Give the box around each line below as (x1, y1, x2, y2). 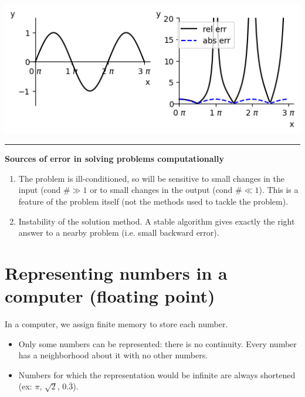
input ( (18, 184, 44, 196)
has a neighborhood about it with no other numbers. (18, 349, 208, 361)
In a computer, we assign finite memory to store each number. (5, 318, 228, 330)
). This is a (259, 184, 299, 196)
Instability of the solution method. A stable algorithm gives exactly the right (18, 215, 295, 227)
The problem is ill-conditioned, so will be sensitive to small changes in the (18, 172, 284, 184)
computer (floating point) (5, 284, 215, 308)
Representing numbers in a (5, 260, 228, 284)
